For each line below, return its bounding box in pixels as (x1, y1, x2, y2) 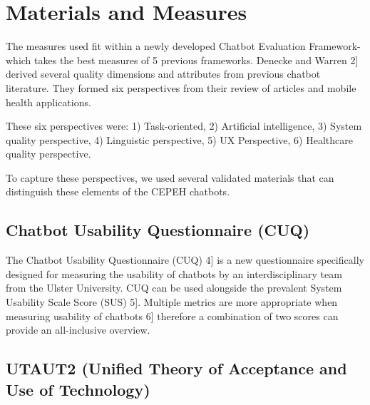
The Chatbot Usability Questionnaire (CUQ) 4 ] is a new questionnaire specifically (6, 252, 364, 267)
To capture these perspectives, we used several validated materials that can (6, 170, 334, 185)
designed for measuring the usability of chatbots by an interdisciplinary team (6, 266, 342, 281)
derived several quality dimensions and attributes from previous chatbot (6, 66, 321, 81)
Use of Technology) (6, 378, 150, 400)
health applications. (6, 94, 91, 109)
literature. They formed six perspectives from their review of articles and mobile (6, 80, 356, 95)
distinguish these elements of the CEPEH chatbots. (6, 184, 230, 199)
